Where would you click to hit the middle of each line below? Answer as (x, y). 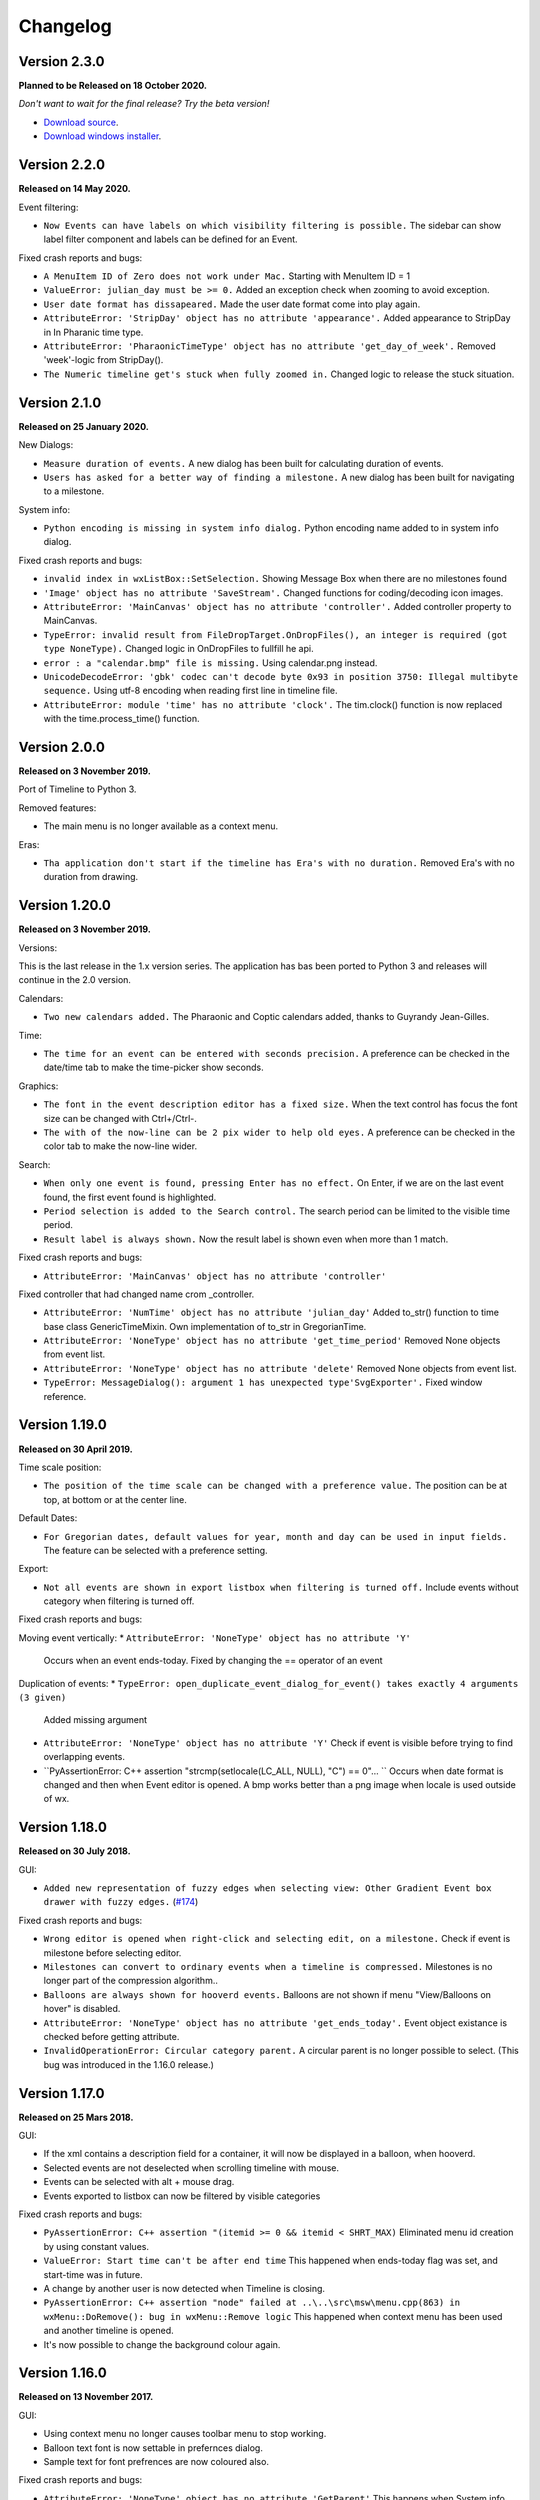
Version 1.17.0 (61, 2093)
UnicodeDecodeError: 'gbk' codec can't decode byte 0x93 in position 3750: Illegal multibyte (281, 676)
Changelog (65, 26)
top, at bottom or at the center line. (115, 1499)
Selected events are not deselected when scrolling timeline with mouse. (191, 2167)
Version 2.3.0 (61, 61)
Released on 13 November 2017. (86, 2397)
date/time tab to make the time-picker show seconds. (153, 1067)
